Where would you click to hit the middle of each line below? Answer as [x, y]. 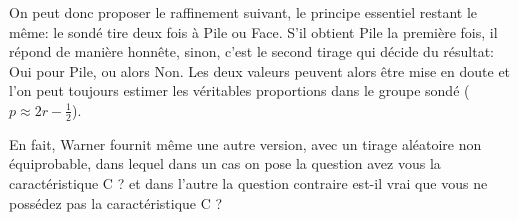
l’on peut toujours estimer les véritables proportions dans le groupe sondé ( [239, 90]
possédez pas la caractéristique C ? [116, 202]
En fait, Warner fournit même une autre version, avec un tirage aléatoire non [245, 143]
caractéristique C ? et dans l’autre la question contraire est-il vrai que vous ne [248, 182]
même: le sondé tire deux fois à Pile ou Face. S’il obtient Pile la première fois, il [253, 31]
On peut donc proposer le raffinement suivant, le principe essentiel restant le [243, 12]
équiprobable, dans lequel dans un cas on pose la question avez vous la [225, 163]
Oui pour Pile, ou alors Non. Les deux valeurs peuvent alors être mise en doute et [260, 70]
